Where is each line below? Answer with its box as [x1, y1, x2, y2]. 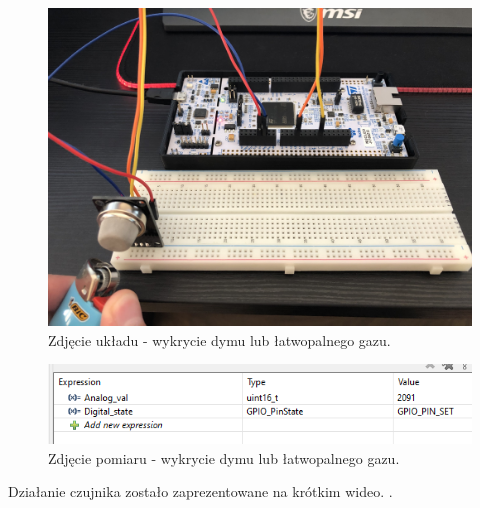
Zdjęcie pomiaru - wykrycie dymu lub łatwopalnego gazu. [48, 447, 400, 468]
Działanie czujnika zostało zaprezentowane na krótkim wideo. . [8, 481, 393, 502]
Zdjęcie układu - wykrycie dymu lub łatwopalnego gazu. [48, 329, 391, 350]
